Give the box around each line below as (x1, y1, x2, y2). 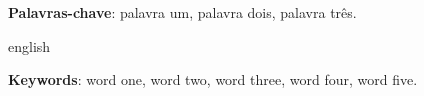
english (8, 35, 51, 56)
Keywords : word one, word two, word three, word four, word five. (8, 69, 418, 90)
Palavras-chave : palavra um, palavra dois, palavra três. (8, 2, 357, 22)
